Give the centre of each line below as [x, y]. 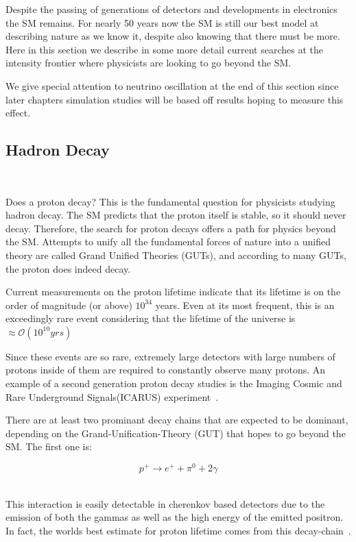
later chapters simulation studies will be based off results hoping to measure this [175, 99]
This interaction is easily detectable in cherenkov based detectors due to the [165, 503]
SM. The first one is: [49, 446]
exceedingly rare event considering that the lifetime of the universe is [151, 318]
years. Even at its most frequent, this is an [245, 305]
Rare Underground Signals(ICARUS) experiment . [112, 396]
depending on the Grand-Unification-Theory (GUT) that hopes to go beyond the [176, 433]
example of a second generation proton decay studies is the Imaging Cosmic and [174, 383]
